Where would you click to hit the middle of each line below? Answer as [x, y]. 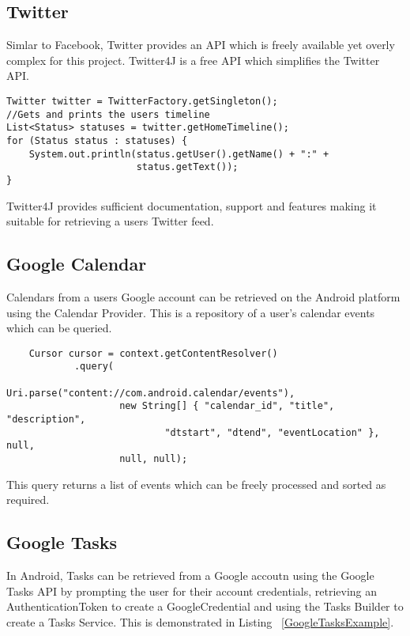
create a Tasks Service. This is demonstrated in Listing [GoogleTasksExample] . [200, 621]
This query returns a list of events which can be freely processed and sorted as [196, 484]
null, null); [154, 459]
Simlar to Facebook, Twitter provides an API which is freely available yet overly [201, 45]
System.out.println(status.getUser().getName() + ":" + [179, 154]
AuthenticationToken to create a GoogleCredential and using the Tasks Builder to [205, 606]
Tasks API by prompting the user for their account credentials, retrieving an [192, 591]
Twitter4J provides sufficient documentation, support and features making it [192, 205]
